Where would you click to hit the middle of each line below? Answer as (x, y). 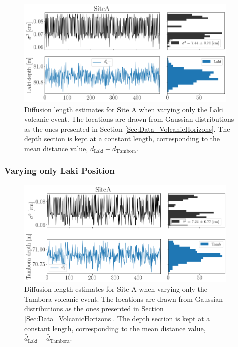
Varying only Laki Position (59, 171)
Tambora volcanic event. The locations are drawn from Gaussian (124, 298)
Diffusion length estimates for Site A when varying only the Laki (124, 109)
